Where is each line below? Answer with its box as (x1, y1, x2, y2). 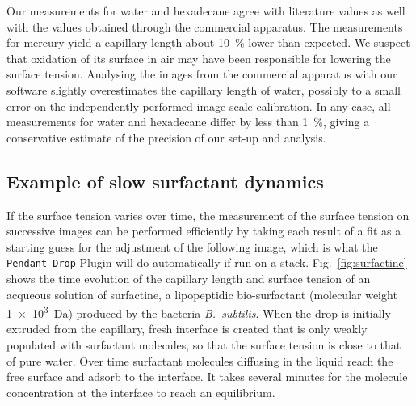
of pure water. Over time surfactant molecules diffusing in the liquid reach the (6, 352, 393, 369)
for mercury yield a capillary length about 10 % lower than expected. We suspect (6, 34, 410, 51)
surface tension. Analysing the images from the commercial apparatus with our (6, 66, 397, 82)
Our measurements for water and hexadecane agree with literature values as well (6, 2, 405, 19)
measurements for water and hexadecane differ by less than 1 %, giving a (6, 113, 370, 130)
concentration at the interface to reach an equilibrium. (6, 383, 275, 400)
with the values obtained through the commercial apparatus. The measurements (6, 18, 403, 35)
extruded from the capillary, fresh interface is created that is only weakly (6, 320, 368, 337)
